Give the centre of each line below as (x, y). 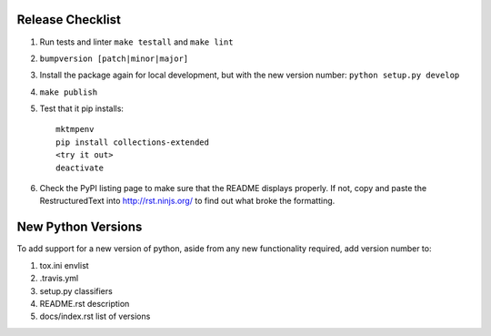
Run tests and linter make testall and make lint (136, 42)
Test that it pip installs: (82, 108)
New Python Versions (80, 227)
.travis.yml (59, 279)
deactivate (80, 168)
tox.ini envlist (65, 265)
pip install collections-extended (132, 142)
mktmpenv (75, 129)
